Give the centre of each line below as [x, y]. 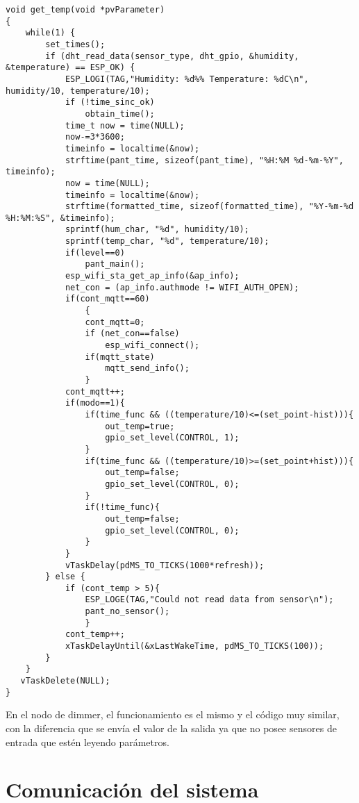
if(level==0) [95, 253]
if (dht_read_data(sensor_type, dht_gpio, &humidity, [172, 56]
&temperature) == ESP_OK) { [70, 68]
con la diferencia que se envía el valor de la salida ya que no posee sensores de [171, 728]
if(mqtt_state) [120, 357]
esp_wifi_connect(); [152, 346]
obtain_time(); [120, 114]
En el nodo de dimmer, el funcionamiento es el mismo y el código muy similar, [173, 714]
